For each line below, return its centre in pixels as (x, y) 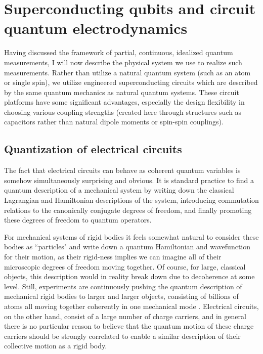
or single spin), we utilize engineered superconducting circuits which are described (131, 82)
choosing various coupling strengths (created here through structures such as (123, 112)
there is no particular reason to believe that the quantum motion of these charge (129, 326)
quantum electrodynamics (96, 28)
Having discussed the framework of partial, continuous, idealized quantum (119, 52)
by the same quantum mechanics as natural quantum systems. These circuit (122, 92)
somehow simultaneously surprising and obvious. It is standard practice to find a (129, 180)
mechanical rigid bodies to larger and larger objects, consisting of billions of (121, 296)
